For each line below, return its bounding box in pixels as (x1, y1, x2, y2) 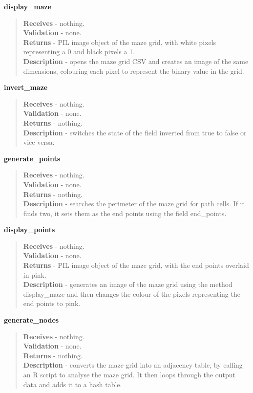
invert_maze (4, 82, 48, 92)
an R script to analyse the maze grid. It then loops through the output (23, 370, 235, 379)
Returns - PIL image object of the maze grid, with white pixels (23, 37, 216, 47)
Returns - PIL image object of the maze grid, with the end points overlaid (23, 260, 249, 270)
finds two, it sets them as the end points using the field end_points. (23, 208, 227, 218)
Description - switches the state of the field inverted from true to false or (23, 127, 247, 137)
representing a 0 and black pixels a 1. (23, 46, 135, 57)
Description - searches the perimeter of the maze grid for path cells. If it (23, 198, 245, 209)
